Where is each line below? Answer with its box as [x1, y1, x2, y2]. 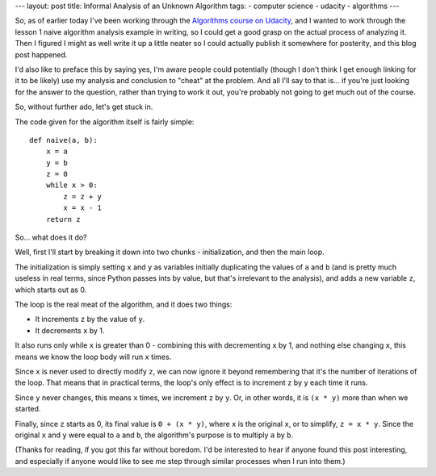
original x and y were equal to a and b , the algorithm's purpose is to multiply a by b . [15, 430, 294, 440]
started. [15, 404, 41, 414]
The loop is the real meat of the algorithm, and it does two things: [15, 299, 233, 309]
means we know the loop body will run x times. [15, 352, 172, 361]
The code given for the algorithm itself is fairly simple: [15, 117, 195, 127]
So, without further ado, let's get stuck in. [15, 102, 153, 112]
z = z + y [63, 192, 103, 201]
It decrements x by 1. [35, 325, 105, 335]
